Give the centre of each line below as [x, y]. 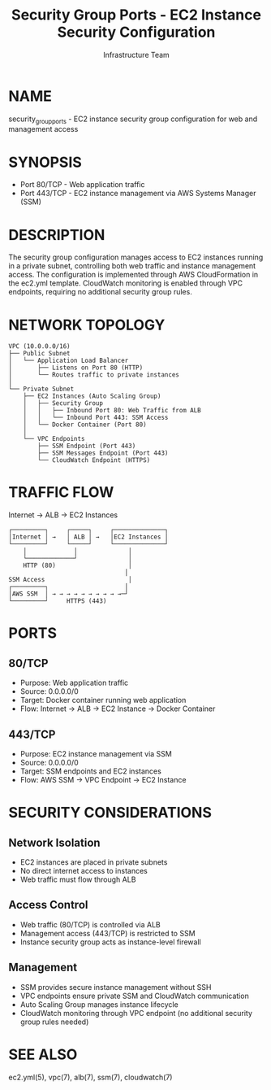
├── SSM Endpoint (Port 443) [87, 446]
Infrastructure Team [136, 54]
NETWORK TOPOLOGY [87, 325]
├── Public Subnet [39, 354]
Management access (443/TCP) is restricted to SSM [108, 933]
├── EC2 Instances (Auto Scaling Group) [92, 396]
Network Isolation [54, 842]
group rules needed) [54, 1022]
